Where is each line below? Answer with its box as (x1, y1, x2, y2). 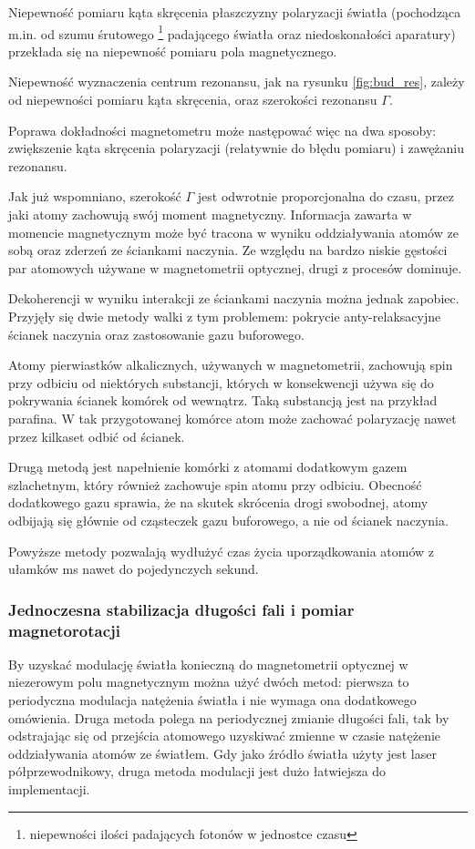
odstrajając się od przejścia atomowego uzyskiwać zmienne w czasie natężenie (8, 726, 441, 745)
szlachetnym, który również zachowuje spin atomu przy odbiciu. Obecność (8, 475, 422, 494)
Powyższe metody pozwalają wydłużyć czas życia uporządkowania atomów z (8, 541, 435, 560)
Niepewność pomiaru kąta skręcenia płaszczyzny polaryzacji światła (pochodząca (8, 3, 461, 21)
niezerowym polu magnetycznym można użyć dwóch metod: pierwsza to (8, 672, 409, 691)
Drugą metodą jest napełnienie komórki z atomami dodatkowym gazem (8, 457, 408, 476)
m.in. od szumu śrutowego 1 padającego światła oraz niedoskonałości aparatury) (8, 21, 456, 43)
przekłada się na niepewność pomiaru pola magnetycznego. (8, 41, 337, 60)
